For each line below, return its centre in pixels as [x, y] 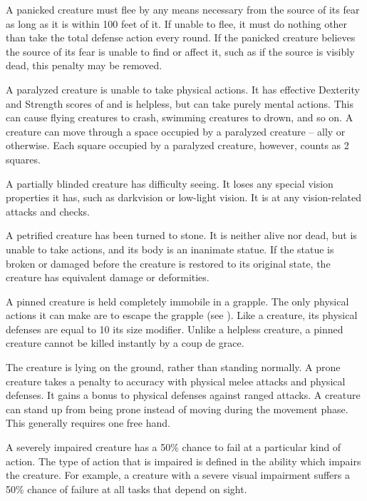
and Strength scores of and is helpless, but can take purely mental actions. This [180, 103]
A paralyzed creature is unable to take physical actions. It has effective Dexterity [183, 89]
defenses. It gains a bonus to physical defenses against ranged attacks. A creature [183, 395]
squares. [23, 159]
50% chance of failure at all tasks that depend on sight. [126, 489]
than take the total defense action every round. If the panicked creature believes [181, 37]
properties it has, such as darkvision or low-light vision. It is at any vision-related [183, 197]
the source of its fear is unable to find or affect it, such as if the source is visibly [180, 51]
